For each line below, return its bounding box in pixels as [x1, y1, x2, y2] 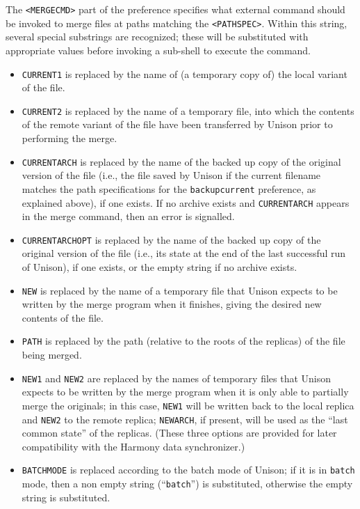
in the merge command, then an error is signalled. [22, 209, 235, 224]
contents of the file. [22, 310, 104, 324]
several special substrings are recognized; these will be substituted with [6, 29, 309, 44]
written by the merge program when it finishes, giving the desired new [22, 297, 322, 311]
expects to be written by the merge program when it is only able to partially [22, 384, 349, 399]
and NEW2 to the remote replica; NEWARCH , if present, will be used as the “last [22, 412, 348, 426]
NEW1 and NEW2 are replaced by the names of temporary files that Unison [22, 370, 332, 385]
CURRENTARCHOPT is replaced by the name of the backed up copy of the [22, 232, 321, 246]
